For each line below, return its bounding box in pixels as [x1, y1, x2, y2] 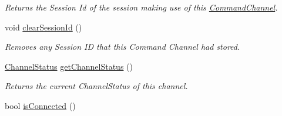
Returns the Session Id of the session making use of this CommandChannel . [5, 1, 278, 13]
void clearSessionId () [5, 21, 82, 33]
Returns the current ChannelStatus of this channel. [5, 80, 188, 92]
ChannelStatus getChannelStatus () [5, 60, 133, 72]
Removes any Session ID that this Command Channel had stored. [5, 40, 240, 53]
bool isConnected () [5, 99, 76, 111]
